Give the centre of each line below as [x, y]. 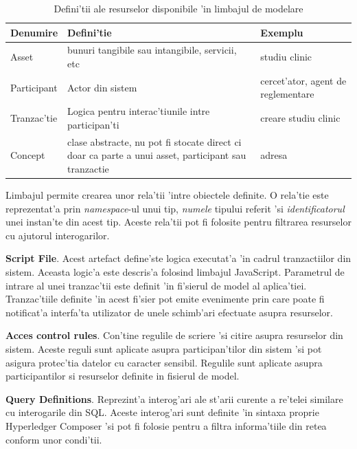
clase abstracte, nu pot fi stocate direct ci [154, 141]
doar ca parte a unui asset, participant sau [157, 155]
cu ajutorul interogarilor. [58, 235]
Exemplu [282, 32]
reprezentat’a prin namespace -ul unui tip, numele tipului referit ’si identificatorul [175, 208]
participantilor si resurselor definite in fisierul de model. [123, 376]
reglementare [287, 94]
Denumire [34, 32]
